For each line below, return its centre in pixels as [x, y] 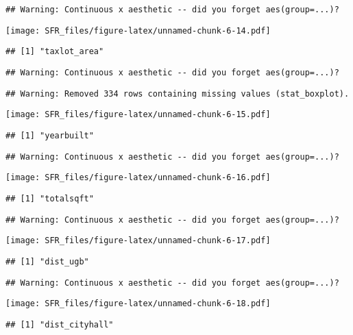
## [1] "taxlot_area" [55, 52]
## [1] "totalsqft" [50, 198]
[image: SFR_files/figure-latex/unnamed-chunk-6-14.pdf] [138, 30]
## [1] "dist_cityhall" [60, 324]
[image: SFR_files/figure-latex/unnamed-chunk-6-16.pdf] [138, 178]
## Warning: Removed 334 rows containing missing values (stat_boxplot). [178, 94]
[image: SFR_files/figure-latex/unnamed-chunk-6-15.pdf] [138, 115]
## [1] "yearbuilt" [50, 135]
